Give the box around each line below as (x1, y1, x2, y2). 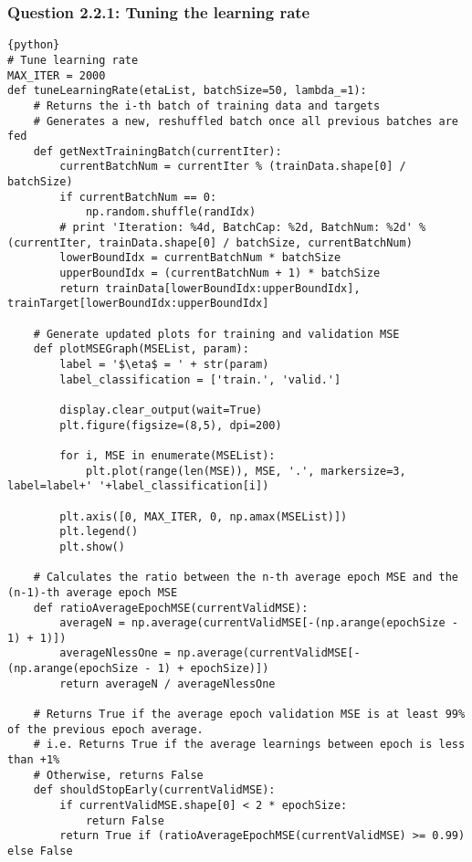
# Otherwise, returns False (33, 768, 204, 782)
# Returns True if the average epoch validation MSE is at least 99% (33, 708, 466, 721)
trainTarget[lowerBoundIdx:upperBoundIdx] (7, 297, 269, 310)
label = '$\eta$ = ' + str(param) (59, 358, 269, 371)
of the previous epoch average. (7, 722, 204, 736)
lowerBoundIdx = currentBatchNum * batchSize (59, 251, 341, 265)
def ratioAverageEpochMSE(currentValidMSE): (33, 601, 309, 615)
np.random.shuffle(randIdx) (85, 205, 257, 219)
